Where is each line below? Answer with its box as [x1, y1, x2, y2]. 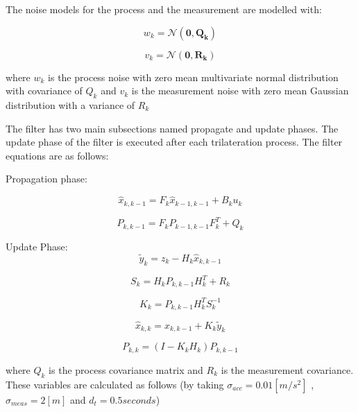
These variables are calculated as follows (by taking [6, 377, 224, 391]
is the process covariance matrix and [49, 362, 203, 377]
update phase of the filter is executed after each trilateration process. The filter [6, 135, 343, 149]
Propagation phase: [6, 171, 87, 186]
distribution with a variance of [6, 97, 135, 112]
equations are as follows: [6, 148, 109, 162]
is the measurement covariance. [221, 362, 354, 377]
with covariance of [6, 83, 83, 98]
